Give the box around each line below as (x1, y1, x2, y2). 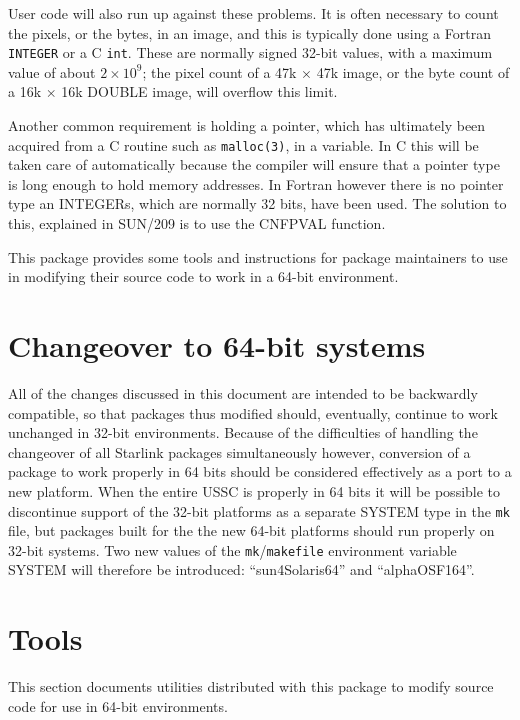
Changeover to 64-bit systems (8, 325, 426, 366)
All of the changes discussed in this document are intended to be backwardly (8, 382, 478, 403)
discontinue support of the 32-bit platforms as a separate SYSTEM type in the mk (8, 500, 510, 521)
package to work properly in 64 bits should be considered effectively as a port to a (8, 461, 512, 482)
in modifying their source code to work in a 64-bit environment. (8, 266, 399, 287)
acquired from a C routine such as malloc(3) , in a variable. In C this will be (8, 134, 479, 155)
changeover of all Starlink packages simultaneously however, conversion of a (8, 441, 471, 462)
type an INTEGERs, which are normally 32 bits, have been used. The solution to (8, 193, 507, 214)
